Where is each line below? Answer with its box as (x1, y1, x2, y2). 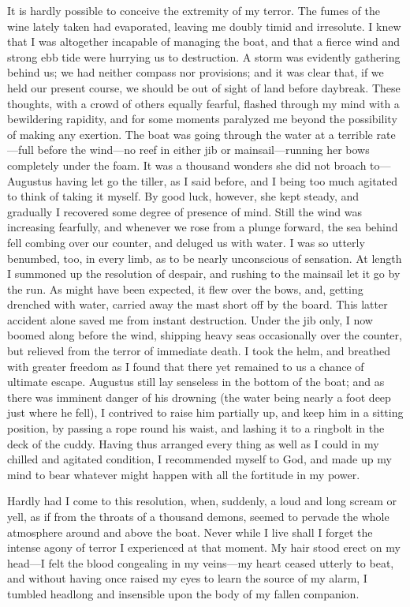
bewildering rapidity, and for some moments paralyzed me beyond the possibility (7, 111, 397, 127)
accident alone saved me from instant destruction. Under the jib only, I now (7, 311, 373, 328)
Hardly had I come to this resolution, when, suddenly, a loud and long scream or (7, 493, 397, 509)
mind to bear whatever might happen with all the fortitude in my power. (7, 466, 360, 482)
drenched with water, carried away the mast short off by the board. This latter (7, 296, 388, 313)
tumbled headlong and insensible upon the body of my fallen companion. (7, 585, 360, 601)
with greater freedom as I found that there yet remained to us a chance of (7, 358, 364, 374)
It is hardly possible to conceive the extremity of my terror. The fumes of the (7, 2, 380, 18)
